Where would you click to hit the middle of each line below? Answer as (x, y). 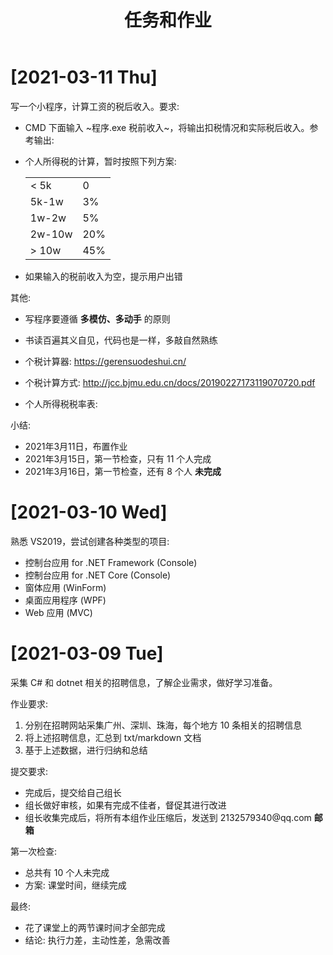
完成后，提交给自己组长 (73, 792)
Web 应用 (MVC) (58, 612)
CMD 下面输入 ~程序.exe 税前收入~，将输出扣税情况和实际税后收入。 (167, 127)
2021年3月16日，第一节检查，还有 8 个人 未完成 (123, 471)
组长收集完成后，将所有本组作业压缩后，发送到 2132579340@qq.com (168, 817)
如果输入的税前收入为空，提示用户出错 (103, 276)
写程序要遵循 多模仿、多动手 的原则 (97, 318)
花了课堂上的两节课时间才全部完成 (95, 927)
